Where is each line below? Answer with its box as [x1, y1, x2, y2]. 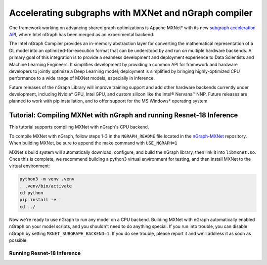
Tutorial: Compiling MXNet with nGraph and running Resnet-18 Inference [9, 111, 238, 120]
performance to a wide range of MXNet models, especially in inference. [9, 75, 155, 81]
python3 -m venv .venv [19, 176, 75, 182]
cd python [19, 190, 44, 196]
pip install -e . [19, 197, 62, 203]
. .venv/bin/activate [19, 183, 72, 189]
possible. [9, 237, 28, 243]
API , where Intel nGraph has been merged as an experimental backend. [9, 31, 155, 37]
